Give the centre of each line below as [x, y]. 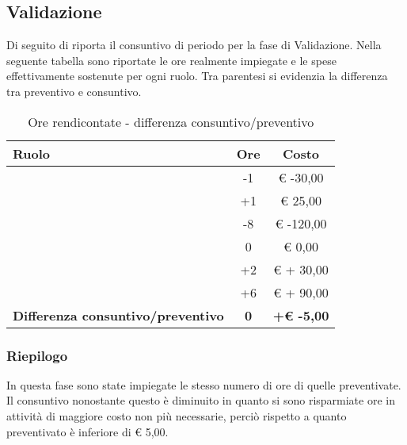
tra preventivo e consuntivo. [74, 91]
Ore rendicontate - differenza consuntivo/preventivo [171, 121]
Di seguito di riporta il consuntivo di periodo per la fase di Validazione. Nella [194, 45]
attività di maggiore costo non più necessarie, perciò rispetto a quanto [177, 415]
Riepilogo [37, 355]
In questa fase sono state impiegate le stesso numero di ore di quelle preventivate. [204, 384]
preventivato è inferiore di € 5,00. [87, 431]
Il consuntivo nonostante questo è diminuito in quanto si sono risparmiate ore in [201, 400]
